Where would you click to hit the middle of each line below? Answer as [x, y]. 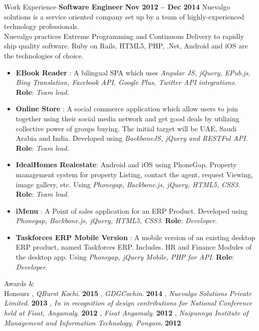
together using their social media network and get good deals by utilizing [128, 118]
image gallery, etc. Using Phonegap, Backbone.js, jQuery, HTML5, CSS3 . [128, 184]
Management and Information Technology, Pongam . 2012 [93, 322]
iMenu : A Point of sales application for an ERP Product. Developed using [132, 210]
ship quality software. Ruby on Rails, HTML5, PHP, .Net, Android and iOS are [126, 46]
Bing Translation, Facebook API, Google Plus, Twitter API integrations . [126, 82]
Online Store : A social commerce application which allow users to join [127, 109]
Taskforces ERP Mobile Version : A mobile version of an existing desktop [135, 237]
